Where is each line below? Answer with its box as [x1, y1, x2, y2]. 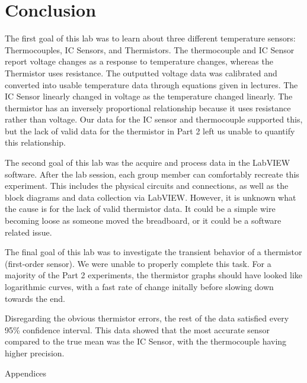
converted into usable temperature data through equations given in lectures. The [5, 78, 298, 91]
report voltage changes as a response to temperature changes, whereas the [5, 55, 273, 67]
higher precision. [5, 346, 65, 359]
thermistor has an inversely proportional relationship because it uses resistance [5, 101, 291, 114]
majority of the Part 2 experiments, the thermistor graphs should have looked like [5, 269, 303, 281]
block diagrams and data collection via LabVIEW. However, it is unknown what [5, 191, 296, 203]
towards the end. [5, 292, 66, 304]
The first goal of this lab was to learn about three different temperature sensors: [5, 32, 296, 44]
